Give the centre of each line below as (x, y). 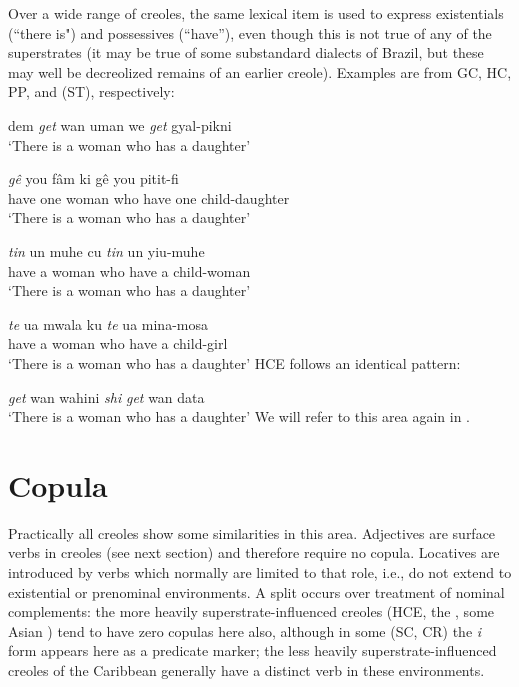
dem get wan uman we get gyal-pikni (120, 124)
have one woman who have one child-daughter (149, 197)
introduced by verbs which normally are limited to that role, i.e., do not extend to (260, 572)
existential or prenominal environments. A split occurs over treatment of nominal (256, 591)
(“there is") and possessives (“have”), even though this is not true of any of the (250, 32)
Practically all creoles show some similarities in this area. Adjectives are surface (252, 532)
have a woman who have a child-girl (118, 343)
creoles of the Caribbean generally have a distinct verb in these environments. (246, 669)
